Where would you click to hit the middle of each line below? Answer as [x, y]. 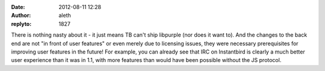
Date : [18, 7]
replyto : [21, 23]
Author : [21, 16]
